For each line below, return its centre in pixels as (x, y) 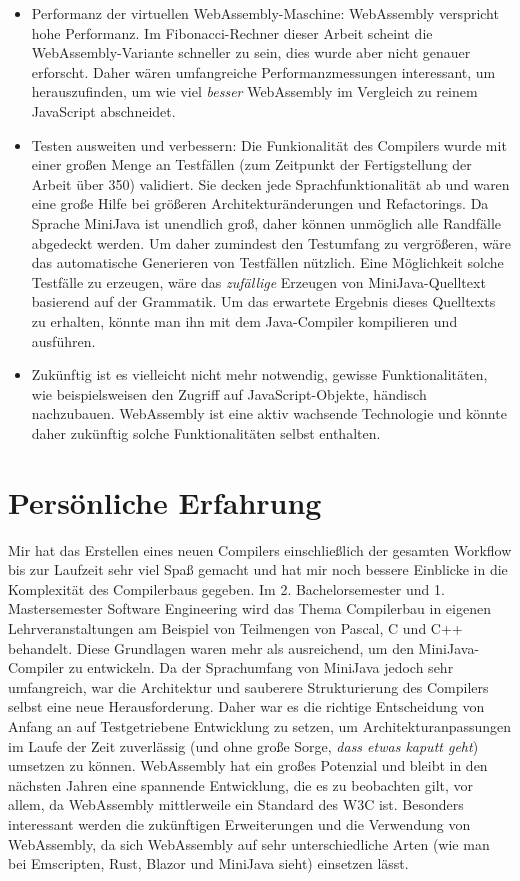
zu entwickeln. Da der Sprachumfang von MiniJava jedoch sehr (261, 667)
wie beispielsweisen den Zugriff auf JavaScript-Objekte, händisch (229, 393)
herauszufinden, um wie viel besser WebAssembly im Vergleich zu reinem (254, 91)
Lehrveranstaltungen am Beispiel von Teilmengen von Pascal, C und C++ (235, 627)
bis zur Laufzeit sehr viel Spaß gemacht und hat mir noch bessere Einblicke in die (258, 569)
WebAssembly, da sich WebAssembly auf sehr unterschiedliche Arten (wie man (249, 843)
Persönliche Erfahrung (165, 501)
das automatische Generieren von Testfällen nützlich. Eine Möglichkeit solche (267, 262)
